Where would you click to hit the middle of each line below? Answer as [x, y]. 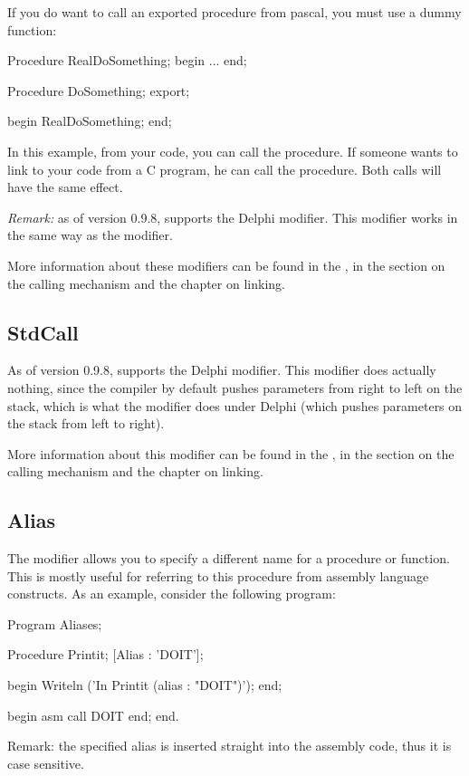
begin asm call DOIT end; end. [93, 715]
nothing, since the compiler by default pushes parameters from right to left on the [235, 387]
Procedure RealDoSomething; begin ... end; [127, 60]
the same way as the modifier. [90, 235]
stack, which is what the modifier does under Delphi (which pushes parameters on [235, 405]
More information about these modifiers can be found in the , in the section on [226, 265]
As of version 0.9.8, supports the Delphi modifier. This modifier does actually [222, 370]
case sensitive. [46, 763]
